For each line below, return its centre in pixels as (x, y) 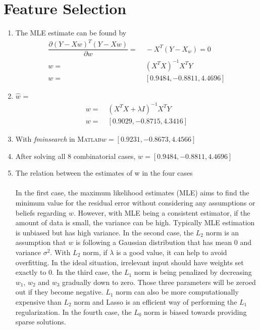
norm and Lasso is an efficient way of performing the (155, 301)
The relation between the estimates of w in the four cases (104, 173)
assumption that (41, 242)
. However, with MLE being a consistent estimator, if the (162, 212)
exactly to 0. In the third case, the (69, 272)
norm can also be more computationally (177, 292)
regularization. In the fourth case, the (73, 312)
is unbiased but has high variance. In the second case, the (105, 232)
